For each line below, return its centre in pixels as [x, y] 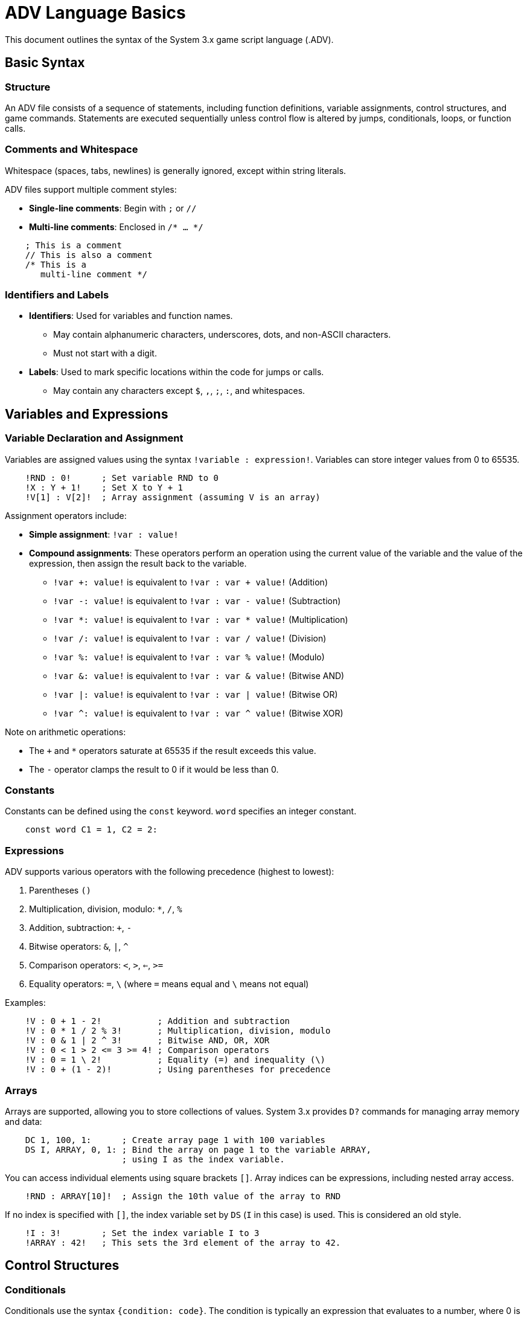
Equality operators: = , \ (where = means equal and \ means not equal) [169, 984]
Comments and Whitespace [72, 150]
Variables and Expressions [87, 414]
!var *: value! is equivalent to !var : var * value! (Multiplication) [201, 619]
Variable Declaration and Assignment [94, 438]
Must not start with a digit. [105, 353]
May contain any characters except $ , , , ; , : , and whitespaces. [179, 391]
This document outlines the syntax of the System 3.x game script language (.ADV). [169, 39]
